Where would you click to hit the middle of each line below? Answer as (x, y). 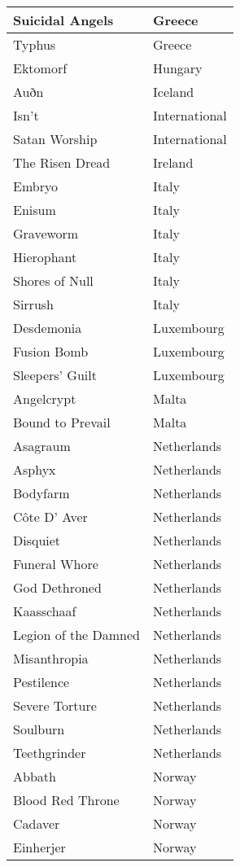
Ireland (173, 162)
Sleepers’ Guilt (55, 375)
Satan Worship (55, 139)
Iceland (174, 92)
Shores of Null (53, 280)
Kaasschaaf (45, 611)
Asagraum (42, 446)
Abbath (35, 776)
